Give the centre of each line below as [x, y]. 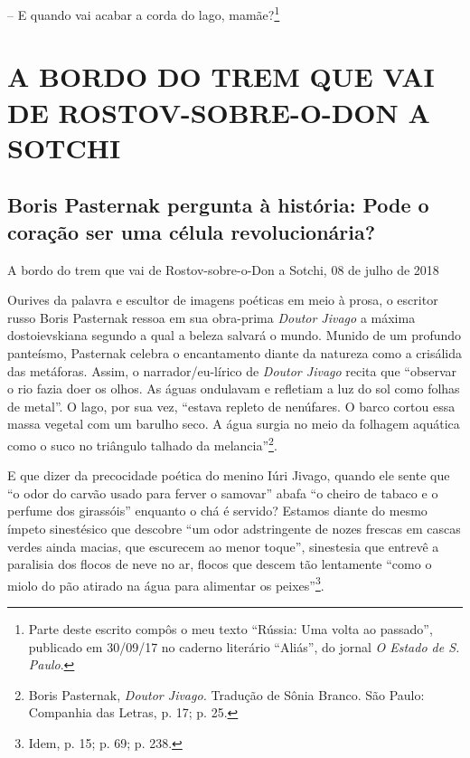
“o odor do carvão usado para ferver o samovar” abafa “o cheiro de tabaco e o [223, 493]
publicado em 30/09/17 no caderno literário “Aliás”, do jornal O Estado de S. [244, 646]
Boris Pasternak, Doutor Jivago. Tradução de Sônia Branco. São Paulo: [226, 694]
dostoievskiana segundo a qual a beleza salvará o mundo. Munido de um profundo [235, 335]
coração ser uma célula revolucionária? [192, 231]
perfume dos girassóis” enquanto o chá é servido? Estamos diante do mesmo [217, 511]
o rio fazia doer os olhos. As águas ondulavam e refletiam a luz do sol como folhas [234, 388]
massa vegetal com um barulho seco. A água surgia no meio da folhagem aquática [234, 424]
